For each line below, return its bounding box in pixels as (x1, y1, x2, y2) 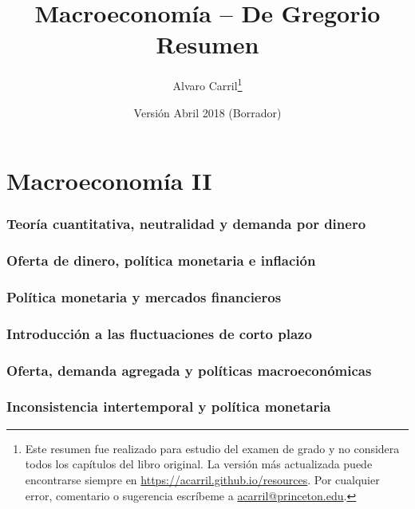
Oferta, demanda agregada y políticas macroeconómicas (6, 360, 372, 380)
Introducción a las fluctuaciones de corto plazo (6, 323, 312, 343)
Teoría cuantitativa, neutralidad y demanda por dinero (6, 214, 366, 234)
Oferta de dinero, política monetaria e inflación (6, 251, 316, 270)
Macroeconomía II (6, 164, 212, 197)
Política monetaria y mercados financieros (6, 286, 282, 306)
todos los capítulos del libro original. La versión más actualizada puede (25, 456, 373, 472)
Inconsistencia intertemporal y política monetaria (6, 397, 331, 416)
